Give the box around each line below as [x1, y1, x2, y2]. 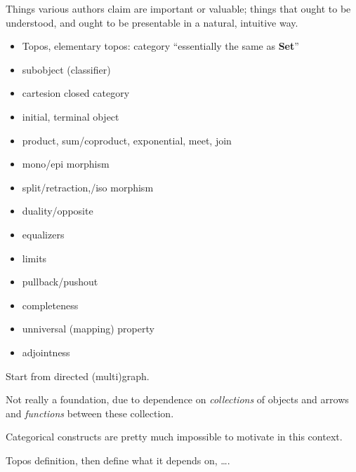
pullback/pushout [22, 274, 98, 289]
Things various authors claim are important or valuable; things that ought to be [6, 1, 351, 15]
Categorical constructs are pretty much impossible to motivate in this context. [6, 429, 343, 444]
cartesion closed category [22, 86, 130, 100]
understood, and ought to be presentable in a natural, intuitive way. [6, 15, 298, 29]
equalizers [22, 227, 65, 241]
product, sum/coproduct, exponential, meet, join [22, 133, 232, 147]
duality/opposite [22, 203, 93, 218]
